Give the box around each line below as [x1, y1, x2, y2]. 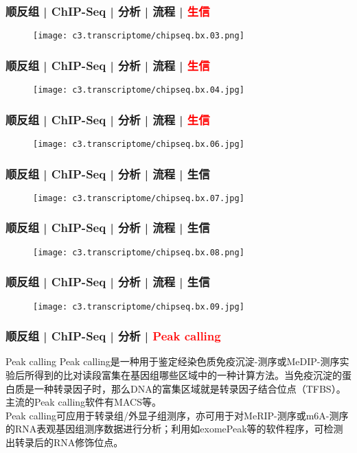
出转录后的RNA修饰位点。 [5, 435, 124, 450]
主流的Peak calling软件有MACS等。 [5, 395, 161, 409]
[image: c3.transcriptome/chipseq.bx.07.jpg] [33, 193, 244, 203]
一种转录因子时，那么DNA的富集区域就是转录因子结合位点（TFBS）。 [34, 381, 346, 395]
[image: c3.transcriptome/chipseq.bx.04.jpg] [33, 85, 244, 95]
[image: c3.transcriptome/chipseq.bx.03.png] [33, 31, 244, 41]
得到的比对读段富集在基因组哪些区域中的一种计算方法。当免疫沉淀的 [34, 368, 342, 382]
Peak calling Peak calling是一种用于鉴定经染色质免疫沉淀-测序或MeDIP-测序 [5, 354, 340, 369]
